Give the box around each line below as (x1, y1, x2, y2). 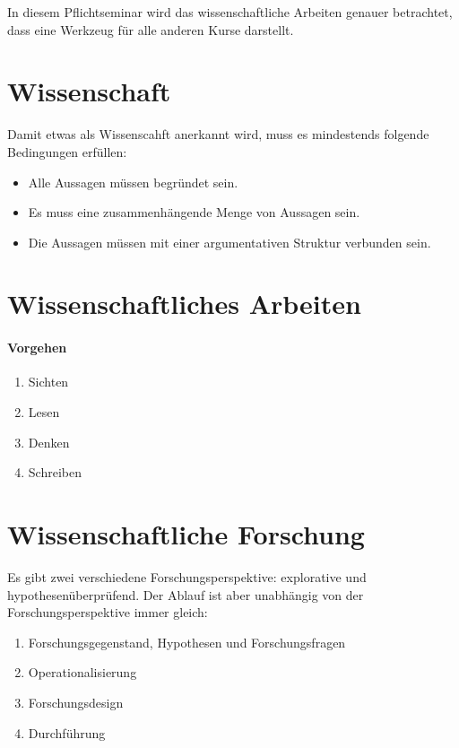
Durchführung (28, 723, 106, 742)
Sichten (28, 372, 69, 391)
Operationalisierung (28, 663, 137, 682)
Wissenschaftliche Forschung (7, 516, 365, 552)
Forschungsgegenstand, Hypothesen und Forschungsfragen (28, 632, 346, 651)
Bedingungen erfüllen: (7, 142, 127, 161)
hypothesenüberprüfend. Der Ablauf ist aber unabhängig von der (7, 585, 364, 604)
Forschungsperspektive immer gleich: (7, 603, 208, 622)
